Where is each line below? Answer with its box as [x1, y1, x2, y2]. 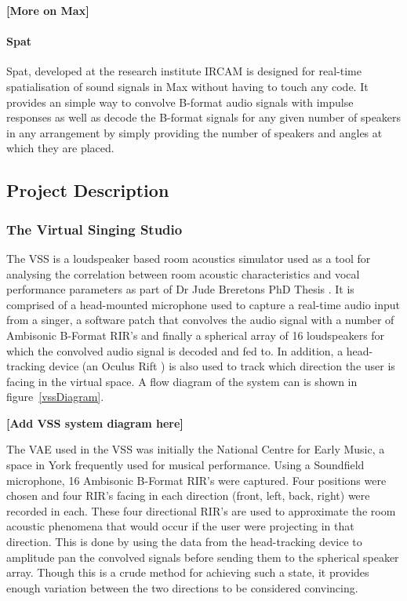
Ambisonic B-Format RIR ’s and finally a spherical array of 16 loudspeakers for [6, 326, 385, 343]
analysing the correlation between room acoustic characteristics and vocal [6, 265, 360, 282]
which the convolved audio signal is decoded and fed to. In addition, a [6, 342, 343, 359]
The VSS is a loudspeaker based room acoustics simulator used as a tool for [6, 250, 371, 266]
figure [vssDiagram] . [6, 388, 104, 405]
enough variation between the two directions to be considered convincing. [6, 579, 358, 596]
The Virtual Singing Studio [6, 219, 183, 239]
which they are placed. [6, 140, 114, 156]
